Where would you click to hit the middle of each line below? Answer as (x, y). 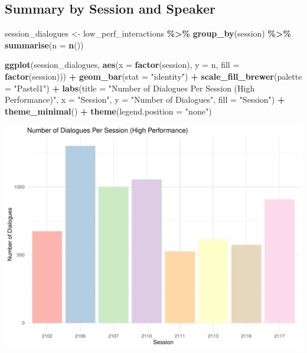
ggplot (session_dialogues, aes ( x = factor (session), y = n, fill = (122, 65)
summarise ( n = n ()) (44, 45)
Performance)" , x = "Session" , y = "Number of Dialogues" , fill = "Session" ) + (145, 99)
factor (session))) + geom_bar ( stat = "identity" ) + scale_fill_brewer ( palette (153, 76)
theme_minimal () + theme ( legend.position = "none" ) (108, 111)
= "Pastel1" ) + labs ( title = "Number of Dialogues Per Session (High (130, 88)
